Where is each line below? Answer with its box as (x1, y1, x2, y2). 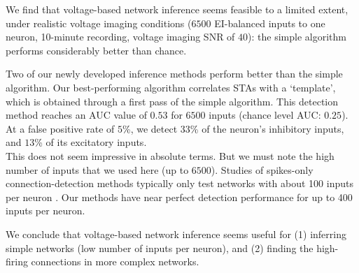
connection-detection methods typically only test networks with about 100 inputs (6, 176, 353, 191)
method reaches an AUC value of (6, 108, 147, 122)
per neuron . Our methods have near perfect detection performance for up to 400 (6, 189, 353, 204)
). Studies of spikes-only (211, 162, 314, 177)
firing (6, 254, 28, 269)
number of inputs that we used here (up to (6, 162, 189, 177)
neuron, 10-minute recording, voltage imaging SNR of (6, 29, 235, 44)
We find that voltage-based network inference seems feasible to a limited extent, (6, 2, 349, 16)
